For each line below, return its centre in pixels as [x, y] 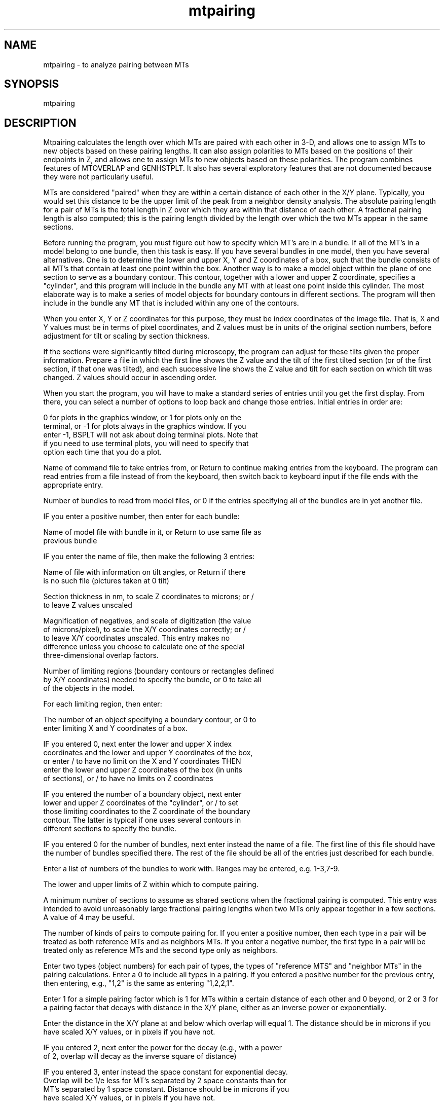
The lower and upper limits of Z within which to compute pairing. [151, 885]
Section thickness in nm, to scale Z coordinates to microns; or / [149, 597]
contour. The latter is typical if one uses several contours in [142, 820]
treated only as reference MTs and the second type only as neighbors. [161, 950]
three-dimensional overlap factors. [101, 655]
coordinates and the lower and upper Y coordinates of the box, [148, 753]
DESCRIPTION [40, 123]
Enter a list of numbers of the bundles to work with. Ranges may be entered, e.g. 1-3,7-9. [192, 869]
